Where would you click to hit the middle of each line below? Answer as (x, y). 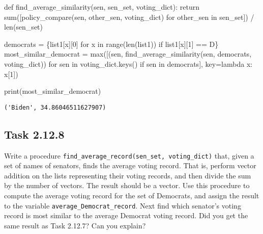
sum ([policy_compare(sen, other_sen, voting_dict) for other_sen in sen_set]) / (129, 17)
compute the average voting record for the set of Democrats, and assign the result (132, 196)
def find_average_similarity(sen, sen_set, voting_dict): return (102, 7)
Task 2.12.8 (34, 134)
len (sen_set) (23, 27)
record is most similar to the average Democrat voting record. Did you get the (126, 215)
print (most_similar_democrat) (53, 91)
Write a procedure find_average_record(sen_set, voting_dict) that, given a (129, 155)
